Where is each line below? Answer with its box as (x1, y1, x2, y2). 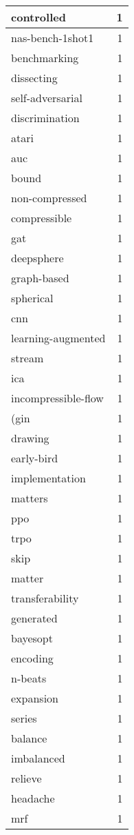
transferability (11, 590, 79, 606)
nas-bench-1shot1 (11, 30, 94, 46)
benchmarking (11, 50, 79, 66)
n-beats (11, 670, 47, 686)
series (11, 710, 37, 726)
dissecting (11, 70, 58, 86)
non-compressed (11, 190, 87, 206)
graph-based (11, 270, 69, 286)
